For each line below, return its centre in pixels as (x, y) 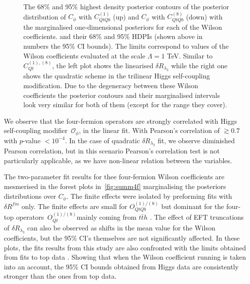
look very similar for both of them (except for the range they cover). (125, 104)
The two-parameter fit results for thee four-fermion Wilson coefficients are (114, 177)
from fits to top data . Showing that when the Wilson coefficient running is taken (125, 257)
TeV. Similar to (190, 55)
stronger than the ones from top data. (60, 276)
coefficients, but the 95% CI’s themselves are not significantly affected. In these (122, 238)
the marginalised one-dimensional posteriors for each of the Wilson (123, 27)
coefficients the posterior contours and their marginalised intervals (122, 95)
